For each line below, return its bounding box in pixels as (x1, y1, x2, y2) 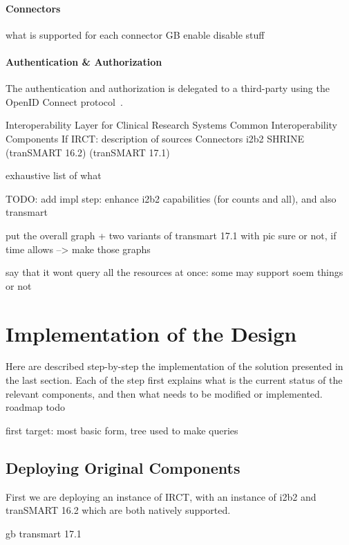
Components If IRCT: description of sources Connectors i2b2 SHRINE (6, 131, 304, 145)
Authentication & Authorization (6, 54, 162, 68)
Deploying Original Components (6, 456, 240, 478)
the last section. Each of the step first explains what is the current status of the (6, 373, 343, 387)
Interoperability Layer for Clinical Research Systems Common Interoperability (6, 118, 338, 132)
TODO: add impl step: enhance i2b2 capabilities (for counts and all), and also (6, 191, 337, 205)
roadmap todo (6, 400, 66, 414)
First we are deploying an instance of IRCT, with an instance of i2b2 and (6, 489, 317, 504)
